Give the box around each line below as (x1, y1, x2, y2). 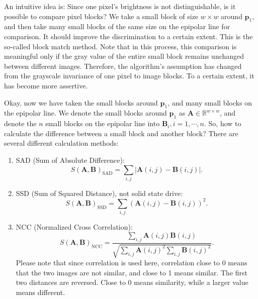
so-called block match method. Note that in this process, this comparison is (4, 41, 237, 51)
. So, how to (204, 118, 241, 129)
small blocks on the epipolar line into (45, 118, 160, 129)
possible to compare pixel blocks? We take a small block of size (4, 11, 199, 21)
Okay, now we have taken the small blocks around (4, 97, 158, 108)
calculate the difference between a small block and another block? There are (4, 128, 238, 138)
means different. (16, 286, 65, 297)
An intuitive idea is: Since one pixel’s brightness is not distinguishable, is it (4, 1, 236, 11)
